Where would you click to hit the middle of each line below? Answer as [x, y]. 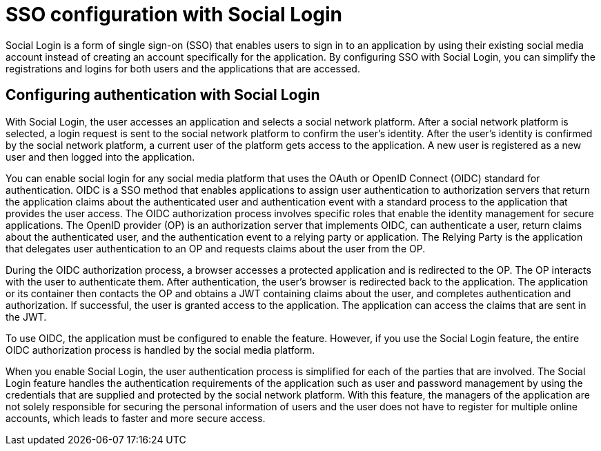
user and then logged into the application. [100, 157]
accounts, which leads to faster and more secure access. [136, 418]
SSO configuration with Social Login [174, 14]
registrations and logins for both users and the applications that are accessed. [183, 68]
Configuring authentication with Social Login [163, 95]
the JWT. [26, 317]
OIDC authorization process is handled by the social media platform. [160, 350]
